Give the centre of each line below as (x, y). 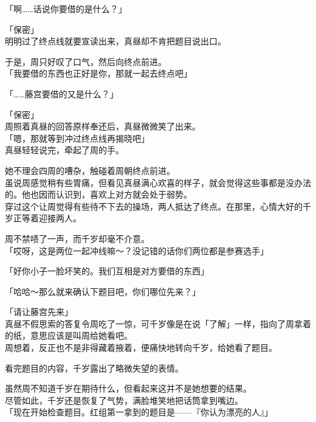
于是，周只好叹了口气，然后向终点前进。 (86, 61)
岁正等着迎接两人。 (43, 218)
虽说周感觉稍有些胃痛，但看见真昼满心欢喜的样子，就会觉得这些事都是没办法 (158, 182)
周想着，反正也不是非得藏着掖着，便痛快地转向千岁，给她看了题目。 (141, 348)
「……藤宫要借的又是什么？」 (62, 93)
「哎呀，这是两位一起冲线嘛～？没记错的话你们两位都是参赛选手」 (137, 250)
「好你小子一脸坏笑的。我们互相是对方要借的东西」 (107, 271)
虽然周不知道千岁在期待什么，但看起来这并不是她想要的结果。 (128, 388)
